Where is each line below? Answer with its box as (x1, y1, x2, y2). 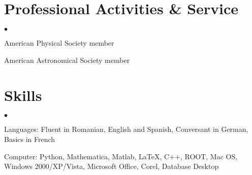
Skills (4, 84, 42, 105)
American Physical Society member (4, 38, 114, 48)
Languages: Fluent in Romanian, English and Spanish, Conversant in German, (4, 124, 248, 134)
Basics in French (4, 134, 55, 145)
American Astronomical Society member (4, 54, 130, 65)
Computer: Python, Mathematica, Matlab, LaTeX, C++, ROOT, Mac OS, (4, 151, 238, 161)
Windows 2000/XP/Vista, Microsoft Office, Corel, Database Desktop (4, 161, 219, 171)
